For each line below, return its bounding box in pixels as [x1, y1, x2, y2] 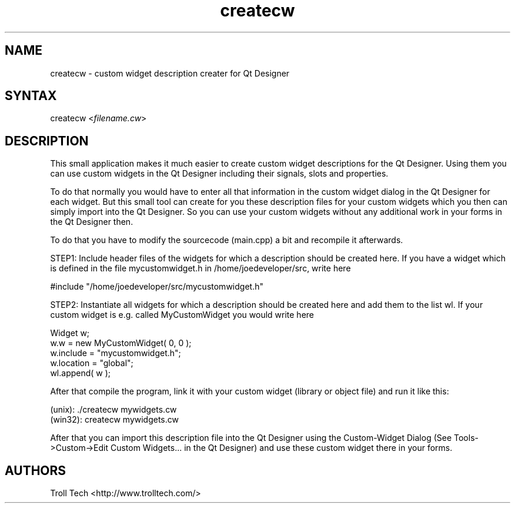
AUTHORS [5, 463, 66, 478]
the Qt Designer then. [50, 217, 133, 227]
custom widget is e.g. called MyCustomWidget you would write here [50, 310, 315, 320]
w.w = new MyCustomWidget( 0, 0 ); [50, 338, 192, 348]
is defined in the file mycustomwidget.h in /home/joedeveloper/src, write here [50, 263, 351, 274]
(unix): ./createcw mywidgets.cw [50, 404, 177, 415]
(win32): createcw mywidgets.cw [50, 414, 179, 425]
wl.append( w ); [50, 368, 111, 378]
